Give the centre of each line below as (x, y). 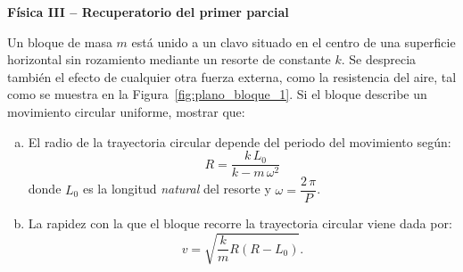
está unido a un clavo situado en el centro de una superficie (294, 41)
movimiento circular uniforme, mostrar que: (126, 111)
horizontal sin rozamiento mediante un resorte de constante (169, 59)
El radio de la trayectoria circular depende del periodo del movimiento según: (240, 141)
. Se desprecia (379, 59)
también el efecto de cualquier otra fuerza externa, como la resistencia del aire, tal (232, 76)
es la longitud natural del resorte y (177, 189)
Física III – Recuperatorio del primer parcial (148, 12)
